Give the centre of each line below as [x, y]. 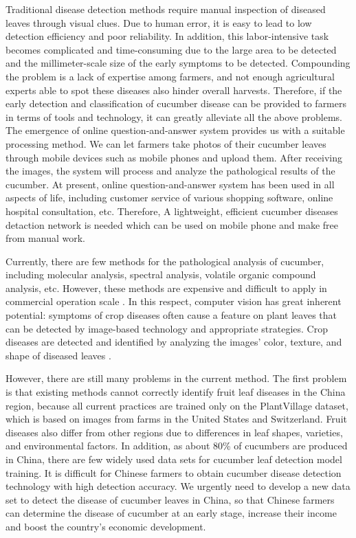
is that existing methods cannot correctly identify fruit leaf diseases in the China [176, 392]
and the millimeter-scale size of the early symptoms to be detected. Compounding [178, 63]
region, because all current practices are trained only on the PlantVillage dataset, [177, 405]
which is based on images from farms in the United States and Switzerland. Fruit [176, 419]
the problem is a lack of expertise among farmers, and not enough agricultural [170, 76]
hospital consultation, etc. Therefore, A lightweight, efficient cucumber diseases [172, 211]
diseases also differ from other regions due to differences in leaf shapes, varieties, [174, 432]
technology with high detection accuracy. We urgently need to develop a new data [178, 486]
